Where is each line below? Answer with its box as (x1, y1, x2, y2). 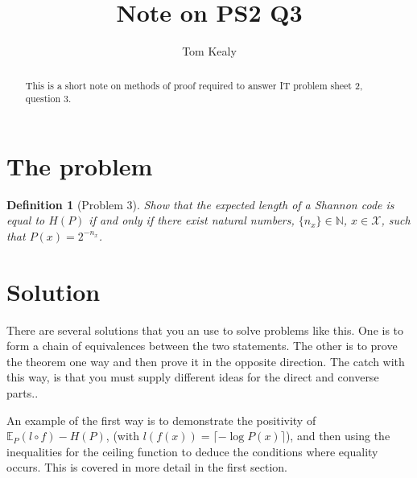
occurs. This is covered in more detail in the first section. (6, 459, 287, 476)
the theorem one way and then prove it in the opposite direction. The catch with (6, 352, 405, 369)
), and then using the (285, 427, 390, 444)
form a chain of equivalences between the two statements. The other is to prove (6, 337, 398, 354)
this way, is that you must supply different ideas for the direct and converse (6, 369, 379, 385)
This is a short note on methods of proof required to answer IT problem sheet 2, (25, 78, 363, 92)
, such (381, 212, 411, 229)
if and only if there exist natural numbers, (89, 212, 295, 229)
